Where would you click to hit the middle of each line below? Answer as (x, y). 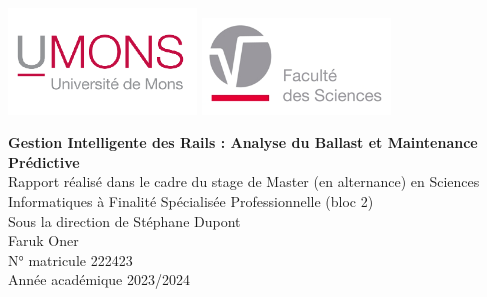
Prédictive (44, 161)
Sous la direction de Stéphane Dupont (124, 220)
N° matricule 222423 (70, 259)
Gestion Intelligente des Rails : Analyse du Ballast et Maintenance (243, 142)
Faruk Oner (43, 240)
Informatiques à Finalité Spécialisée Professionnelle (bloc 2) (191, 200)
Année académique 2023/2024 (99, 279)
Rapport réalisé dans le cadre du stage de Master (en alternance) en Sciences (244, 181)
